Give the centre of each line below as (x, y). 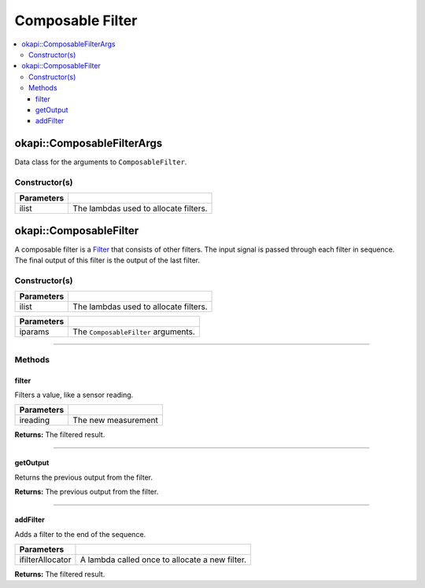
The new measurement (116, 421)
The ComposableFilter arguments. (134, 332)
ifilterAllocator (45, 560)
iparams (35, 332)
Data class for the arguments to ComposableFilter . (101, 162)
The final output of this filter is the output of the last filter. (107, 260)
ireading (35, 421)
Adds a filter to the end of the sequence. (80, 534)
